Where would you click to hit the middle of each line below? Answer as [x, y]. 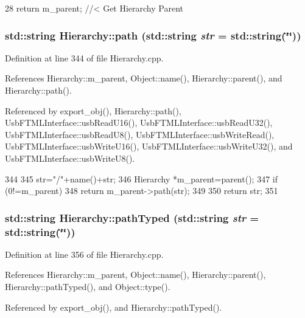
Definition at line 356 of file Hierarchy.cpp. [84, 254]
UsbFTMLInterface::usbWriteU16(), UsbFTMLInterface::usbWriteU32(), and [149, 146]
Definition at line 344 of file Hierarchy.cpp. [84, 57]
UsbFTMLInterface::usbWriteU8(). [70, 158]
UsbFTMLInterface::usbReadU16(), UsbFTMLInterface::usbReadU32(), [139, 123]
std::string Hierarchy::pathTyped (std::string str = [132, 217]
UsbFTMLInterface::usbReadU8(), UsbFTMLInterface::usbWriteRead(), [140, 134]
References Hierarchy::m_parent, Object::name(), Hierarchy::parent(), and [144, 78]
